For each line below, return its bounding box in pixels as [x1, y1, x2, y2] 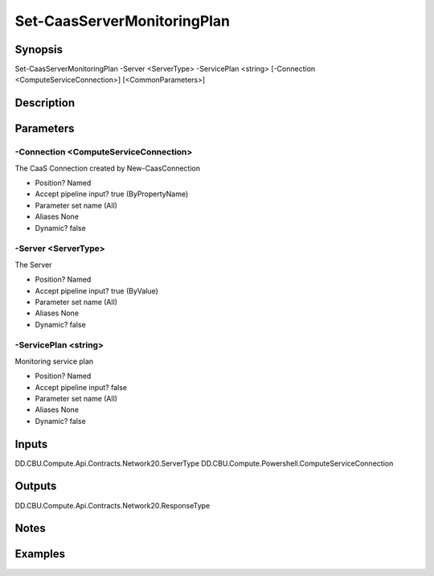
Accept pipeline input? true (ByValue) [35, 286, 158, 295]
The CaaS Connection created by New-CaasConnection [14, 163, 201, 173]
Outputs [14, 479, 57, 493]
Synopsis [14, 43, 63, 56]
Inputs [14, 437, 48, 451]
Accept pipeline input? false [35, 382, 128, 392]
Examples [14, 547, 66, 561]
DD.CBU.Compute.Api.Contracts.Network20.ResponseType [14, 500, 211, 510]
